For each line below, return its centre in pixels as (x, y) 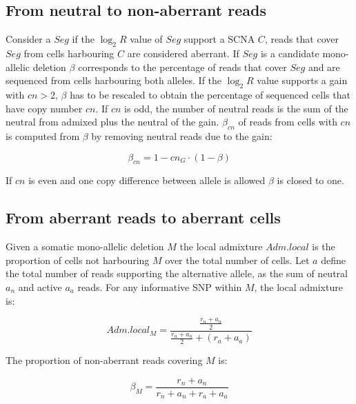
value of (146, 39)
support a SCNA (219, 39)
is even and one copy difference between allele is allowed (147, 180)
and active (40, 286)
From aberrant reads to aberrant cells (143, 218)
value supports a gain (302, 80)
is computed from (43, 135)
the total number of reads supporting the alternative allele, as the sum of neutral (177, 273)
